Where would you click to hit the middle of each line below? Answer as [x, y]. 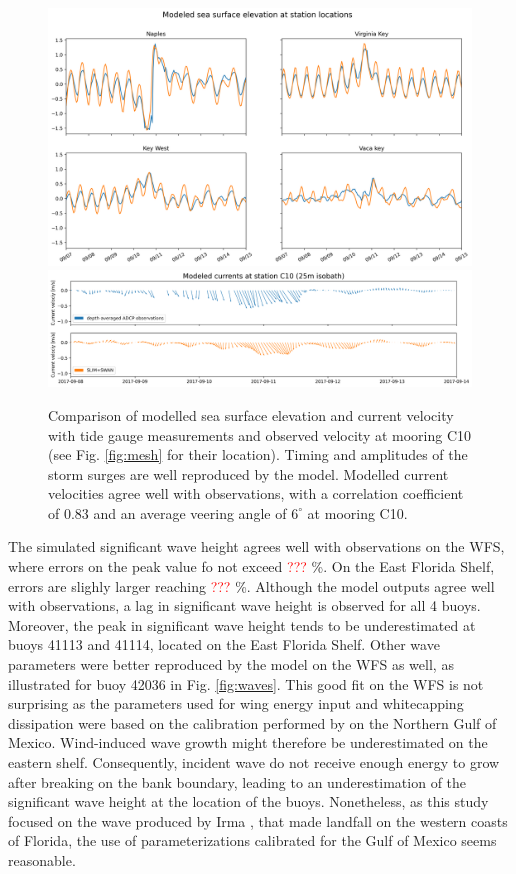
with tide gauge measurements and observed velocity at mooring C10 [260, 434]
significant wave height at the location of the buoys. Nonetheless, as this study [248, 801]
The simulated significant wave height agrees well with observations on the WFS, [256, 546]
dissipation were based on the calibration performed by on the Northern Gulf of [252, 722]
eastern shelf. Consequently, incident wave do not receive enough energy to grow [254, 762]
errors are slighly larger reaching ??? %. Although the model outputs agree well [251, 585]
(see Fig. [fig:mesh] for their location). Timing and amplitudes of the [258, 454]
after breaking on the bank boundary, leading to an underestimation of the [237, 781]
